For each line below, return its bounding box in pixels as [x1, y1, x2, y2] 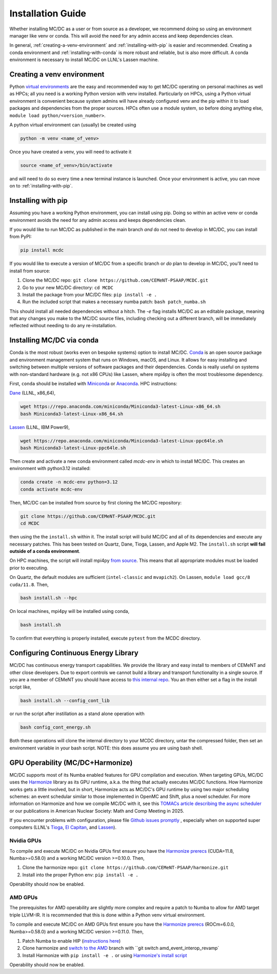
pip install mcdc [20, 247, 64, 253]
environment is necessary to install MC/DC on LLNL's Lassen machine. [9, 57, 159, 63]
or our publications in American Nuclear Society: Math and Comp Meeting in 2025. [9, 808, 185, 814]
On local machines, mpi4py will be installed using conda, [9, 608, 130, 614]
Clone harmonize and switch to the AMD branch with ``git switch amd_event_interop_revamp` [22, 945, 220, 951]
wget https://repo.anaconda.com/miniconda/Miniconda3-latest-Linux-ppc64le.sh [20, 438, 223, 444]
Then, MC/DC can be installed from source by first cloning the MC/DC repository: [9, 499, 182, 505]
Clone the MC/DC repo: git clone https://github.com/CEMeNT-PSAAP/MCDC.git [22, 277, 209, 284]
